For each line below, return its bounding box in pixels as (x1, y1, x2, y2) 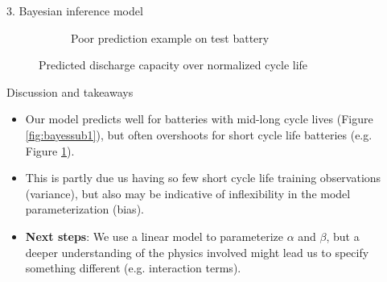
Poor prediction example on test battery (71, 29, 270, 46)
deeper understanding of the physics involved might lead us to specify (25, 243, 369, 260)
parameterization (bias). (25, 201, 144, 218)
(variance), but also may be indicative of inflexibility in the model (25, 185, 351, 201)
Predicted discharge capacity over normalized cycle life (39, 56, 308, 73)
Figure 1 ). (25, 142, 75, 159)
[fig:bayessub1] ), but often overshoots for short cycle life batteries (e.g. (25, 126, 373, 143)
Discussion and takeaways (6, 83, 134, 100)
